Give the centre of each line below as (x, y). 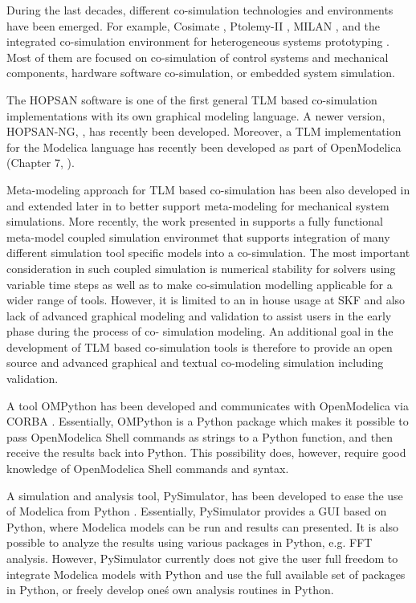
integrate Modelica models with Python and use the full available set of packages (206, 574)
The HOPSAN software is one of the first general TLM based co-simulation (192, 99)
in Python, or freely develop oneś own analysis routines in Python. (170, 590)
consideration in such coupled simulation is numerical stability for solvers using (201, 268)
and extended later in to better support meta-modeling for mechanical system (198, 205)
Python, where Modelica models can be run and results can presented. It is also (203, 526)
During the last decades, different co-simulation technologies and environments (200, 10)
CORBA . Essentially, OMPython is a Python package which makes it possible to (208, 421)
